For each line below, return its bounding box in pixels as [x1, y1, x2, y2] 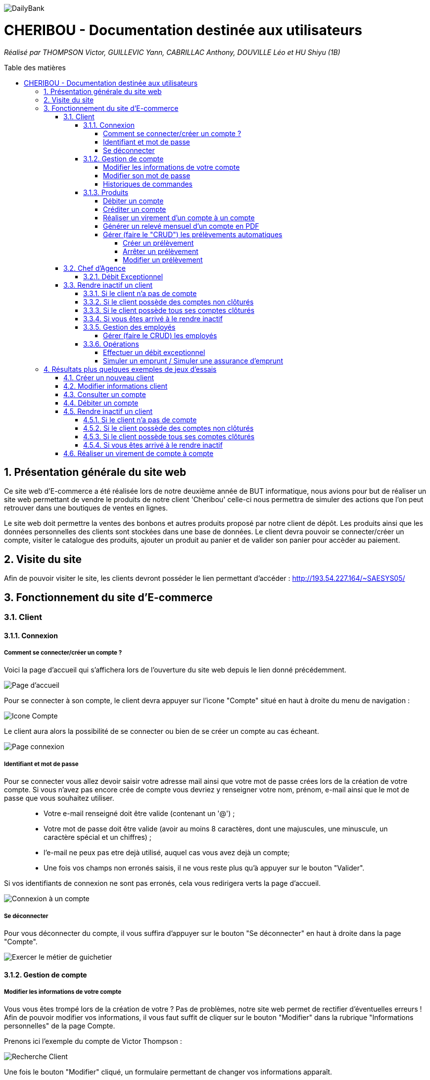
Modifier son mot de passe [103, 171, 191, 180]
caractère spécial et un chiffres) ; [44, 833, 152, 842]
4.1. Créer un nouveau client [63, 373, 154, 382]
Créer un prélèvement [123, 238, 194, 247]
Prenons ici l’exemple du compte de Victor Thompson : [4, 1037, 182, 1046]
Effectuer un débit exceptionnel [103, 348, 205, 357]
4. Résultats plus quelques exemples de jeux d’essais [44, 364, 217, 373]
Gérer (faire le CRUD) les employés [103, 331, 217, 340]
